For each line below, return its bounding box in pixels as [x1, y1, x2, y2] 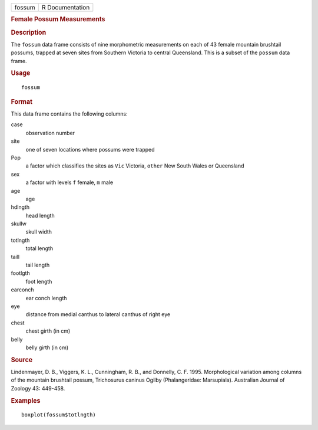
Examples [11, 396, 41, 405]
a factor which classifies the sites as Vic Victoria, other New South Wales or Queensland [25, 162, 244, 169]
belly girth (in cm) [25, 344, 69, 351]
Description [11, 28, 47, 37]
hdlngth [11, 203, 29, 211]
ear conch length [25, 294, 67, 301]
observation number [25, 129, 75, 136]
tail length [25, 261, 50, 268]
